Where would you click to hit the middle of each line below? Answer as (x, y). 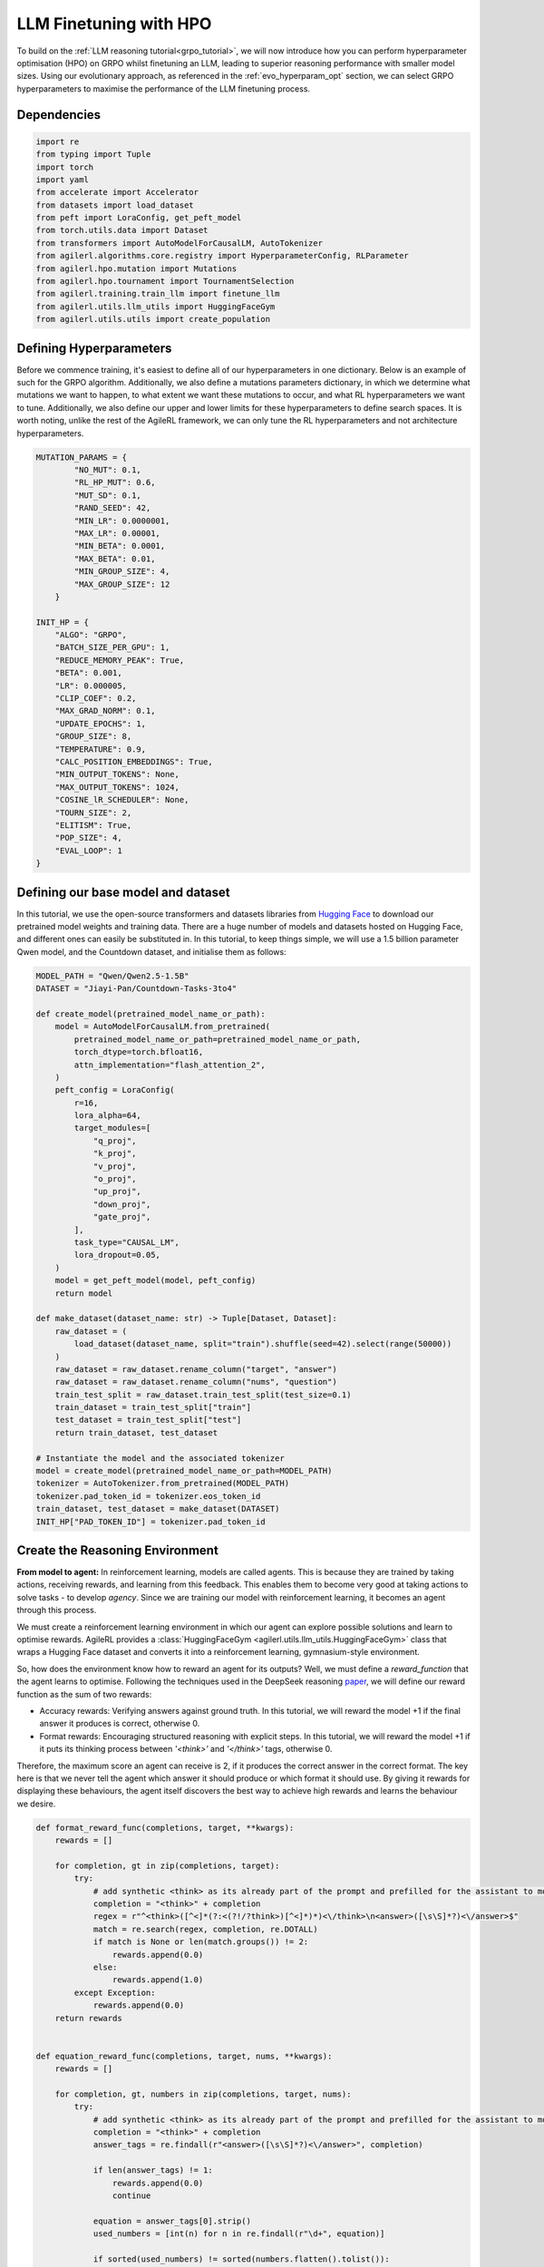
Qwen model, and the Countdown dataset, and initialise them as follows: (151, 951)
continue (131, 2196)
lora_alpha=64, (108, 1116)
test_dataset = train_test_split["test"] (148, 1420)
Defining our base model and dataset (123, 892)
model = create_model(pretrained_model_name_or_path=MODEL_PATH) (184, 1471)
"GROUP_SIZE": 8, (93, 736)
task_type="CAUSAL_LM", (127, 1242)
